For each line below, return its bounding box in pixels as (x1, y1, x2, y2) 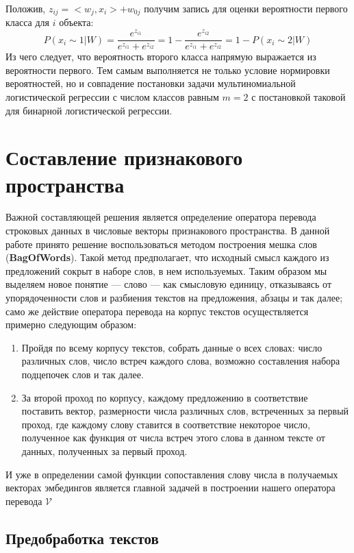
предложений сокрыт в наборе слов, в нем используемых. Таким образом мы (5, 263, 327, 278)
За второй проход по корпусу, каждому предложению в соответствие (21, 390, 308, 404)
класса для (5, 15, 50, 29)
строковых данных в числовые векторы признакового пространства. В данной (5, 223, 330, 238)
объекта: (59, 15, 94, 29)
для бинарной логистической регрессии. (5, 103, 173, 117)
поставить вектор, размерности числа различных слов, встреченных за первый (21, 404, 349, 418)
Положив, (5, 1, 46, 15)
